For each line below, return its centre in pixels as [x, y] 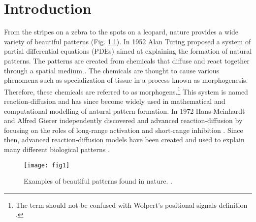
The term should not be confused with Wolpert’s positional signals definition [131, 205]
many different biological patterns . [57, 149]
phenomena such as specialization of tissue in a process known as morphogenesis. [126, 80]
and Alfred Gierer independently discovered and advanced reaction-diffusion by [123, 120]
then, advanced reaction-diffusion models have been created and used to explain [124, 140]
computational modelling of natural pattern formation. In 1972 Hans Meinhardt [125, 111]
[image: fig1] [47, 165]
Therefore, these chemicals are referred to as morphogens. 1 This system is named [126, 91]
